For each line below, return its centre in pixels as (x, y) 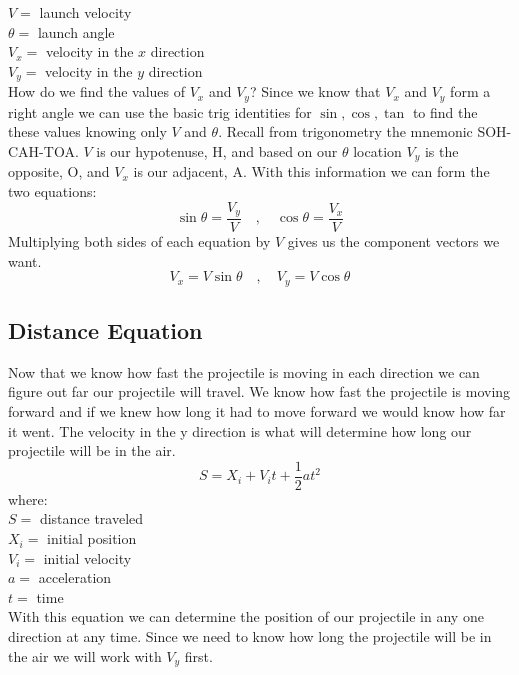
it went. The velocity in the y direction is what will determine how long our (240, 430)
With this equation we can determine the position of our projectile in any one (246, 616)
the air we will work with (85, 655)
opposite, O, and (59, 171)
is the (441, 150)
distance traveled (91, 518)
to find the (445, 111)
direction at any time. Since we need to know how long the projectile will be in (250, 636)
